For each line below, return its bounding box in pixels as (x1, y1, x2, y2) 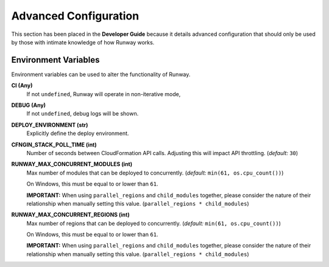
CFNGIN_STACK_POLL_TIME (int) (11, 140, 97, 148)
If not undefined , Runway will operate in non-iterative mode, (26, 90, 181, 97)
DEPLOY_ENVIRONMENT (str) (11, 121, 88, 128)
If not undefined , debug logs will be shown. (26, 110, 139, 117)
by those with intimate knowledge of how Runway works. (11, 38, 155, 46)
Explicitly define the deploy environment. (26, 130, 129, 137)
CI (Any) (11, 82, 33, 89)
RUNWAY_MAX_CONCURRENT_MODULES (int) (11, 161, 133, 168)
